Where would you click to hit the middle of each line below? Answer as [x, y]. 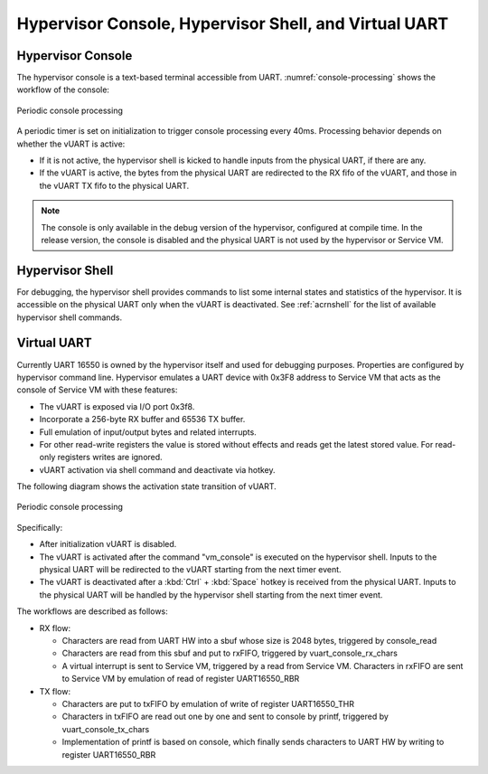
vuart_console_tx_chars [106, 729]
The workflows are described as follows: [93, 611]
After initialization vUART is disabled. [108, 544]
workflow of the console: [63, 90]
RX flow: [55, 628]
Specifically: [40, 527]
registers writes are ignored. [110, 458]
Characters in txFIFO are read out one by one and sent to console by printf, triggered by [225, 717]
